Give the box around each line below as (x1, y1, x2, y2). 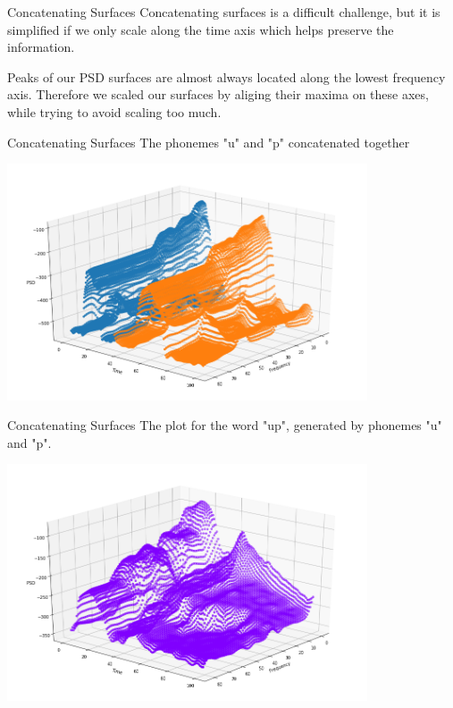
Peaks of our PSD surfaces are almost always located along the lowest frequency (7, 67, 446, 86)
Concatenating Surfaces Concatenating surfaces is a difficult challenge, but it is (7, 3, 440, 21)
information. (7, 38, 75, 56)
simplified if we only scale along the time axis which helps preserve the (7, 20, 394, 38)
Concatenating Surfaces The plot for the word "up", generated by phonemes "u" (7, 416, 442, 434)
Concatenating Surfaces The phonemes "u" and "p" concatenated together (7, 132, 410, 151)
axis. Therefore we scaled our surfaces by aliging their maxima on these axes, (7, 85, 429, 104)
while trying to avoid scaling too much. (7, 102, 222, 121)
